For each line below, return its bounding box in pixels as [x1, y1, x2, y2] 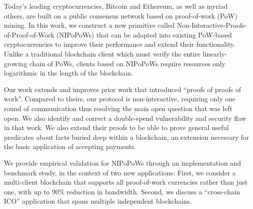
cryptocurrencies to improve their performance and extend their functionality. [4, 39, 235, 49]
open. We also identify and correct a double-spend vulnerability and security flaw [4, 113, 246, 123]
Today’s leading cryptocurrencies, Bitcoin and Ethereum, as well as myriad [4, 1, 228, 11]
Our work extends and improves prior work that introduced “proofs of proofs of [4, 84, 241, 94]
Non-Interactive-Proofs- [177, 20, 247, 30]
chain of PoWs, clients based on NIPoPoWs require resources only [29, 58, 226, 68]
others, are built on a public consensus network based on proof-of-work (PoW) [4, 10, 237, 20]
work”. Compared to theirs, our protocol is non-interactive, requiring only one [4, 94, 235, 104]
